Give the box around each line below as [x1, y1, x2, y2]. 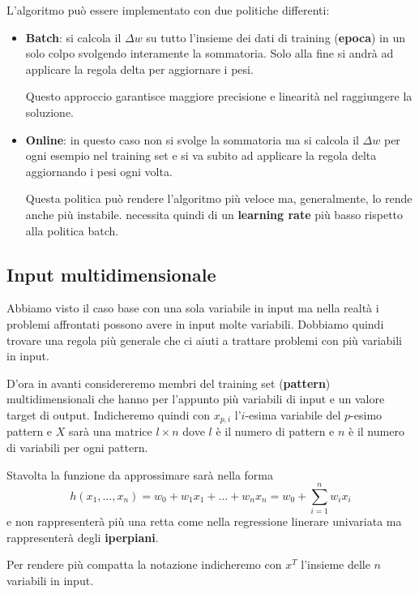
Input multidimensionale [6, 261, 216, 286]
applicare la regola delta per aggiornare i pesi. [25, 60, 254, 77]
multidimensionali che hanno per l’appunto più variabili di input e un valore [6, 390, 385, 407]
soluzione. [25, 103, 74, 120]
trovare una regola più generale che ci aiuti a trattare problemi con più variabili [6, 331, 402, 348]
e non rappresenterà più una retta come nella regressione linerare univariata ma [6, 513, 402, 530]
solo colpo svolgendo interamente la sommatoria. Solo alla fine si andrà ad [25, 45, 394, 62]
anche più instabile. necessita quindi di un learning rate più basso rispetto [25, 205, 404, 222]
